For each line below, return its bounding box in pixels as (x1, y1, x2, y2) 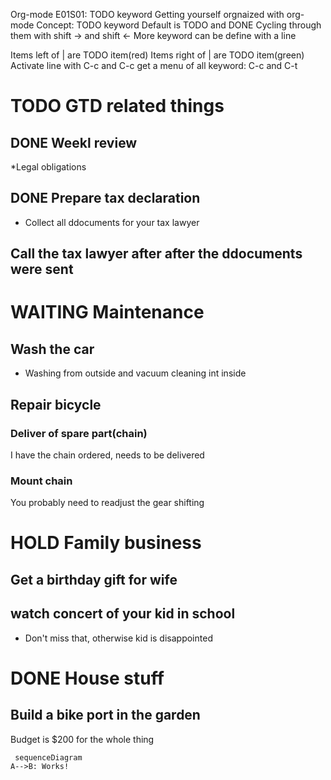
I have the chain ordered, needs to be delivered (10, 449, 205, 461)
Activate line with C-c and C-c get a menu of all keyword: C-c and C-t (10, 60, 298, 71)
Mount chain (10, 474, 73, 488)
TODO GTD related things (10, 95, 225, 118)
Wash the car (10, 340, 95, 358)
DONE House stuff (10, 667, 165, 689)
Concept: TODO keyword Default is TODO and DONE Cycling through (36, 19, 322, 31)
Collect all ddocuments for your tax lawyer (24, 216, 200, 228)
